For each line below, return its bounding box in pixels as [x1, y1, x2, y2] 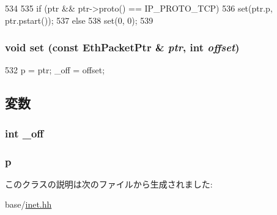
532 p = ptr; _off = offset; [5, 64, 105, 76]
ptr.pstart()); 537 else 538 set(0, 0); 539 [5, 13, 153, 26]
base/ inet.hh [5, 198, 52, 211]
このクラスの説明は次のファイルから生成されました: [5, 177, 213, 190]
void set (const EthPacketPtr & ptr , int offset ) [5, 40, 240, 55]
